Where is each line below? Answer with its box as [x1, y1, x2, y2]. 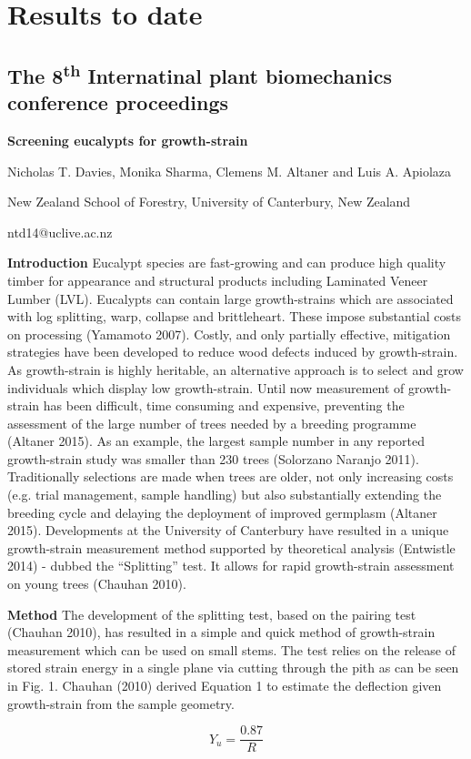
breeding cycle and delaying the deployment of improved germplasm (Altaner [7, 502, 437, 521]
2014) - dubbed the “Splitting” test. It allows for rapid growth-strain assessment [7, 556, 455, 575]
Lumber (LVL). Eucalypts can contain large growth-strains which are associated [7, 288, 454, 308]
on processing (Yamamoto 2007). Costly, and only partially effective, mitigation [7, 324, 451, 343]
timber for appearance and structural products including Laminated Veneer [7, 270, 428, 289]
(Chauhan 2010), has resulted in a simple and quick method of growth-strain [7, 622, 436, 642]
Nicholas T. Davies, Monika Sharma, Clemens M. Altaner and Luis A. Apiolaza [7, 161, 452, 180]
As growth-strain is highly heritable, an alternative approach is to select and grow [7, 359, 464, 379]
